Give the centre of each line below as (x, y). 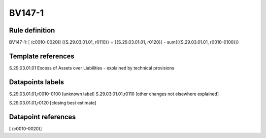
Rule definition (32, 30)
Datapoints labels (36, 82)
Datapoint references (43, 117)
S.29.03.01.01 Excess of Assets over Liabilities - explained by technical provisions (92, 68)
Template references (42, 56)
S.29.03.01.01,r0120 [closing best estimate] (53, 103)
